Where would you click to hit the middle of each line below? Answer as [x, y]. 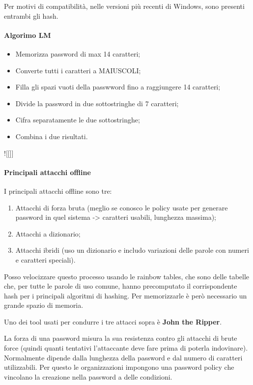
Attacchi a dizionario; [48, 233]
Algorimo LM [28, 35]
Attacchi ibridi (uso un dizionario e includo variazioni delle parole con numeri [132, 250]
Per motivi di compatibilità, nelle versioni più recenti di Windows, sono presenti [124, 6]
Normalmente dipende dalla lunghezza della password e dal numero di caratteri [123, 357]
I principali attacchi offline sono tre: [58, 191]
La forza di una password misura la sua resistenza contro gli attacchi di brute [121, 338]
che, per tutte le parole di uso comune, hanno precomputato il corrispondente [121, 286]
